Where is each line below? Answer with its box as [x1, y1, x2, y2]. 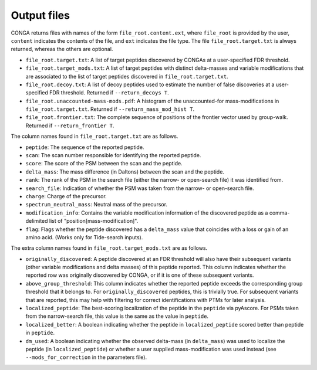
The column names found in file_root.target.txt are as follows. [11, 133, 178, 140]
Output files [11, 9, 70, 22]
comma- [269, 209, 290, 216]
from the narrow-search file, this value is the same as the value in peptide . [25, 313, 208, 320]
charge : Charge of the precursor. [25, 192, 107, 199]
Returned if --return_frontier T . [25, 122, 114, 129]
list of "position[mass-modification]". [49, 218, 139, 225]
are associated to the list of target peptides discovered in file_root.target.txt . [25, 73, 228, 80]
